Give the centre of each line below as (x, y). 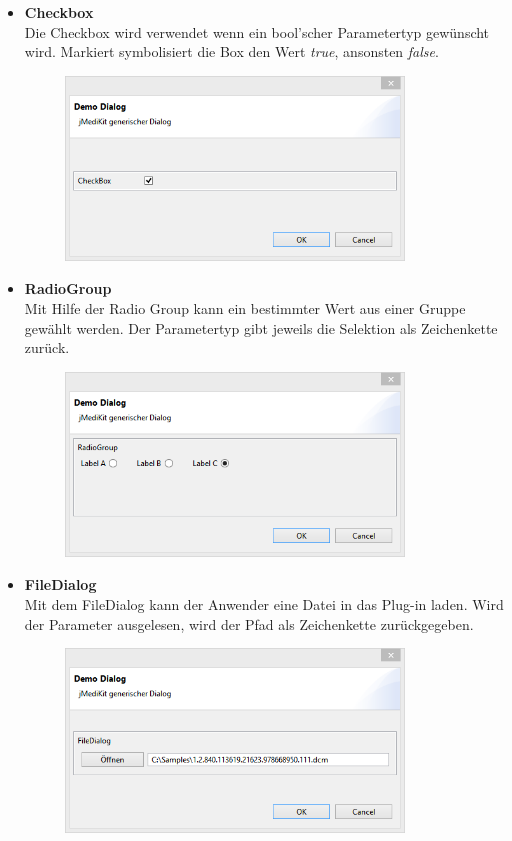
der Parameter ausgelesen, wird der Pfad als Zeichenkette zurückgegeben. (249, 623)
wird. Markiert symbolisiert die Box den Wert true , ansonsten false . (231, 51)
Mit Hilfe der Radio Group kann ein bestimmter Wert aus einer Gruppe (245, 307)
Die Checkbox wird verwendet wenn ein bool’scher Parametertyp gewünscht (257, 31)
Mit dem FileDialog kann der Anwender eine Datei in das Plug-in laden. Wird (264, 603)
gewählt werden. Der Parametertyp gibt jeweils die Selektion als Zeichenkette (261, 327)
